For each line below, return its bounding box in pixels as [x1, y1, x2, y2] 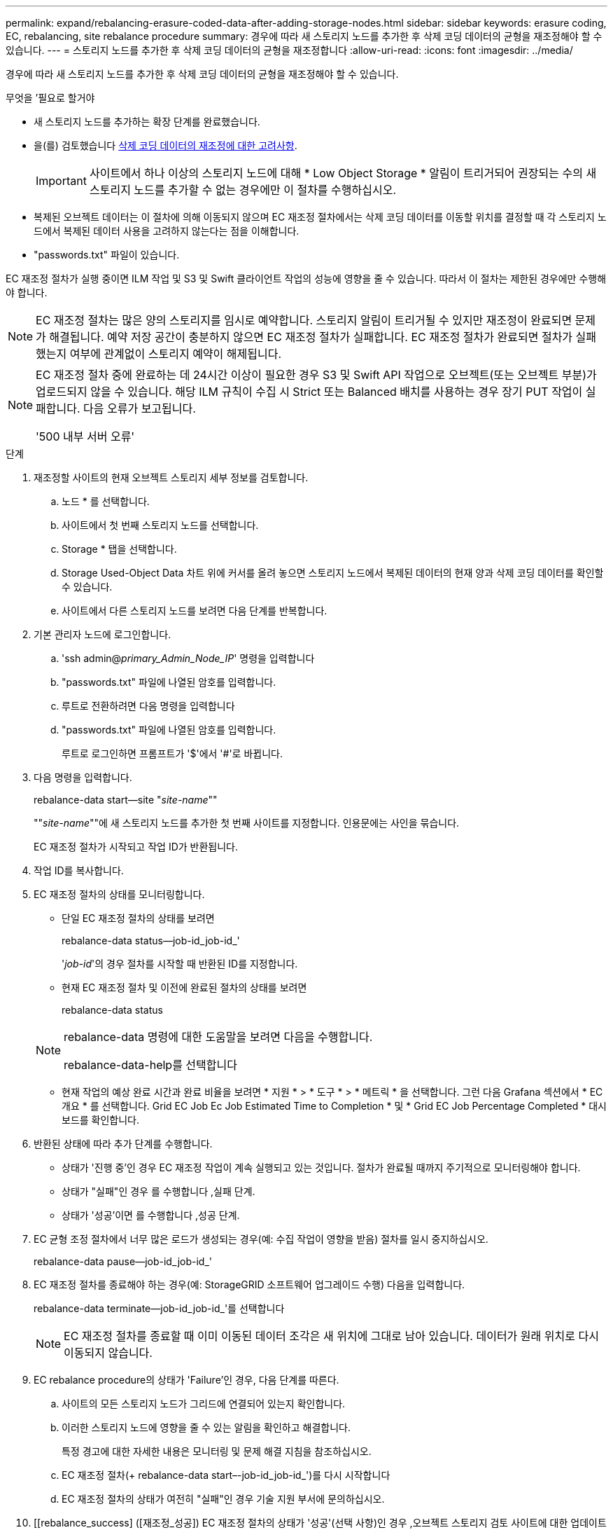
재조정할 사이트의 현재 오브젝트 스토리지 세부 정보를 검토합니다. [34, 471, 309, 483]
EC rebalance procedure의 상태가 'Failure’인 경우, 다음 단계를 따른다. [34, 1374, 339, 1386]
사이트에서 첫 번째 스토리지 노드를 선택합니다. [62, 519, 259, 531]
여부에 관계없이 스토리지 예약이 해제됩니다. [69, 347, 282, 361]
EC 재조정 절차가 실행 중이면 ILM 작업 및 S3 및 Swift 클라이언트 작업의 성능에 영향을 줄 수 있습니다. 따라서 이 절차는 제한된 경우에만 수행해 [6, 273, 607, 284]
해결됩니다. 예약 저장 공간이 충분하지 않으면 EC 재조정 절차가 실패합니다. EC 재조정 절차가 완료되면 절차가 [49, 330, 573, 344]
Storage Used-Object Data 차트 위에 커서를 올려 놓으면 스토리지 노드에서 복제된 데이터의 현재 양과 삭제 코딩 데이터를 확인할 [62, 567, 604, 579]
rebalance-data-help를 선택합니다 [64, 1058, 237, 1072]
